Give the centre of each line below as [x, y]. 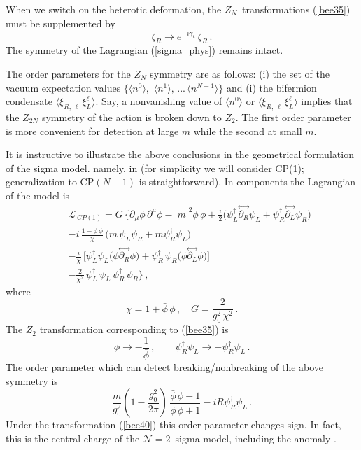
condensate [29, 101]
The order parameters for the [68, 74]
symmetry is [32, 380]
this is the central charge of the [73, 438]
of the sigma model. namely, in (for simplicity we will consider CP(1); [155, 168]
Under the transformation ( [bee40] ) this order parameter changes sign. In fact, [174, 424]
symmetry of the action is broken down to [132, 117]
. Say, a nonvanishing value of [159, 101]
